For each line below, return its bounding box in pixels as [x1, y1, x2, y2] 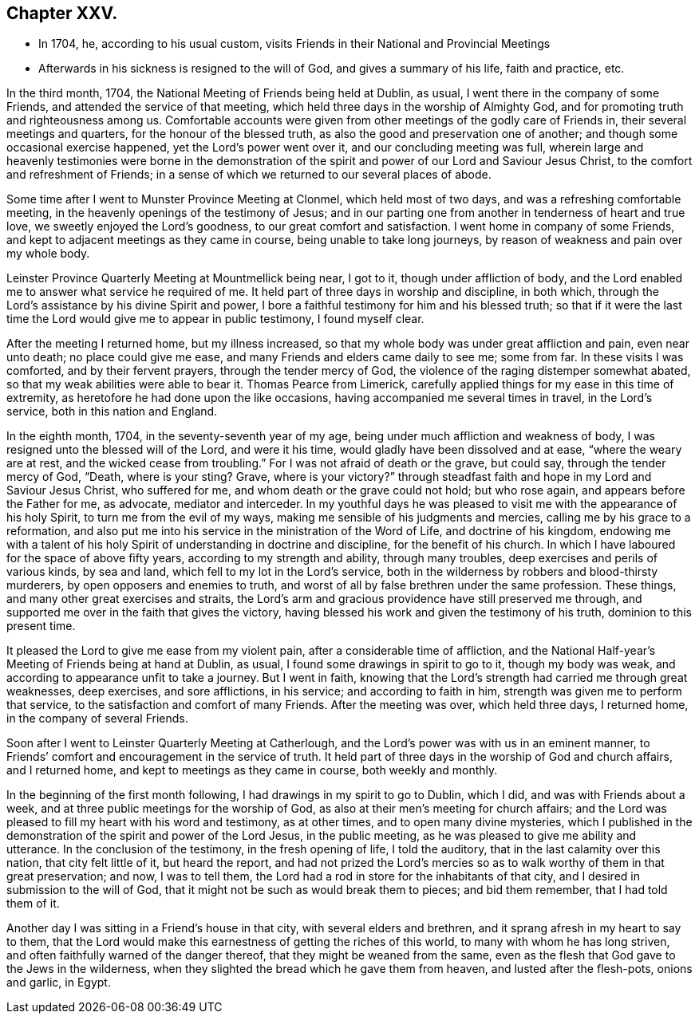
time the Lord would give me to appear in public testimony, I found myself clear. [6, 312, 425, 326]
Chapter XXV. [6, 3, 118, 23]
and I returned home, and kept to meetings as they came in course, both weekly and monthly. [6, 763, 498, 778]
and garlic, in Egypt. [6, 975, 111, 990]
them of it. [6, 896, 60, 911]
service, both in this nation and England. [6, 404, 218, 419]
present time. [6, 619, 76, 633]
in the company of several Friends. [6, 711, 188, 726]
